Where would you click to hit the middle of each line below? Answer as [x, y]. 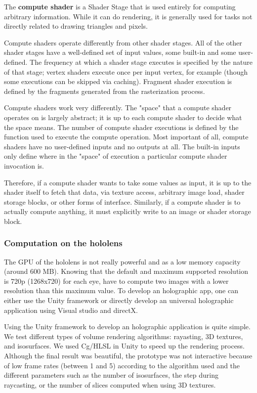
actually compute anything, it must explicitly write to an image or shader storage [128, 211]
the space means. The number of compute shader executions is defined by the [121, 127]
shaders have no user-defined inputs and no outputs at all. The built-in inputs [122, 146]
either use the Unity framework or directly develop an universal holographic [119, 300]
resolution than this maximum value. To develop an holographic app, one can [121, 290]
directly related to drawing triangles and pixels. [76, 26]
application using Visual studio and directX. [71, 310]
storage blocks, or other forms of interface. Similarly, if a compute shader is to [122, 201]
